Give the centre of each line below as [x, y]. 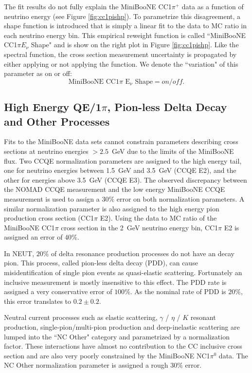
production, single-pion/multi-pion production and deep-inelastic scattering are [122, 327]
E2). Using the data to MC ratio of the [158, 218]
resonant [203, 317]
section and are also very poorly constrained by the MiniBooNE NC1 [107, 355]
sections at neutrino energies [46, 151]
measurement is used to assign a [52, 198]
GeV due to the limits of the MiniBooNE [173, 151]
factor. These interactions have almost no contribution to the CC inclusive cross [123, 346]
